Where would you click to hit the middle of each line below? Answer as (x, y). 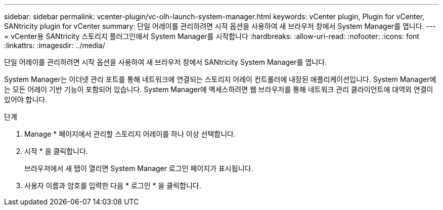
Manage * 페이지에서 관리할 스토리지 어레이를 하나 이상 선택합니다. (130, 134)
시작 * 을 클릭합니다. (56, 151)
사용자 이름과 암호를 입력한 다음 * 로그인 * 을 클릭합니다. (113, 185)
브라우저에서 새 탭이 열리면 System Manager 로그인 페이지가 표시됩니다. (139, 168)
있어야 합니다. (26, 99)
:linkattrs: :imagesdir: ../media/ (55, 45)
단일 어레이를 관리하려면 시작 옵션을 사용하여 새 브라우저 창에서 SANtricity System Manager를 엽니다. (166, 62)
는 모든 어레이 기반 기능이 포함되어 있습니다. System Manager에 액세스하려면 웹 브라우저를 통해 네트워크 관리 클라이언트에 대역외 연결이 (219, 89)
